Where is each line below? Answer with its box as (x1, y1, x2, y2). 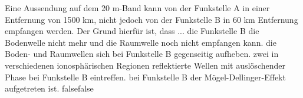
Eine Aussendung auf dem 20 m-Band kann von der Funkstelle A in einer (5, 2, 270, 13)
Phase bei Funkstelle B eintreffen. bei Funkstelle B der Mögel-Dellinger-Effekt (5, 70, 286, 83)
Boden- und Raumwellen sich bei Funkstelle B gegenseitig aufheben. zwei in (5, 48, 279, 60)
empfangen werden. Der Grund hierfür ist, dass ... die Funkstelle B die (5, 25, 259, 37)
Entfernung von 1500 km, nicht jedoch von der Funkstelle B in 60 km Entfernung (5, 13, 298, 25)
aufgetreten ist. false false (5, 82, 94, 94)
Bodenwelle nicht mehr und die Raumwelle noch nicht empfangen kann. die (5, 36, 276, 48)
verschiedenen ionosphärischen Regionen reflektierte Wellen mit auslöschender (5, 59, 285, 71)
